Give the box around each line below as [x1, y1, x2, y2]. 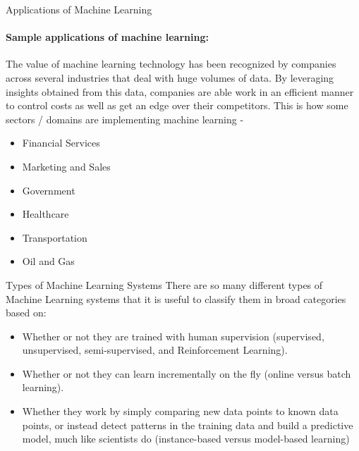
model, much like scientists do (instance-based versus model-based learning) [22, 431, 350, 446]
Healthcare [22, 206, 69, 221]
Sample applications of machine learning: [6, 30, 209, 44]
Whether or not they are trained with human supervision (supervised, [22, 328, 324, 343]
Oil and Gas [22, 254, 75, 268]
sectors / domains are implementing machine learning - [6, 111, 244, 126]
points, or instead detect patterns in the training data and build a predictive [22, 417, 353, 432]
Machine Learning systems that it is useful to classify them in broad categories [6, 291, 346, 306]
